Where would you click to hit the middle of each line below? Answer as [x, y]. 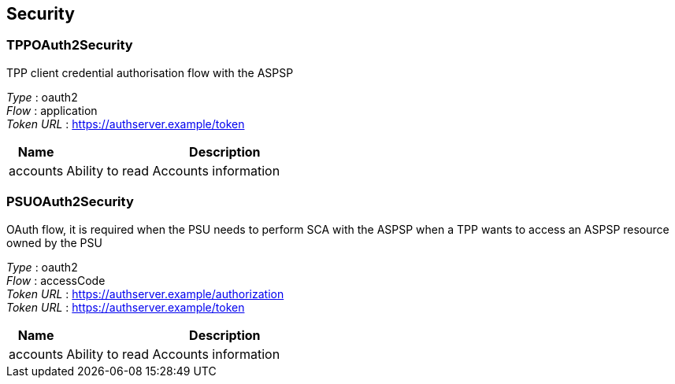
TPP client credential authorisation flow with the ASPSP [150, 72]
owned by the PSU [54, 242]
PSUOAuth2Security [70, 202]
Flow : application [52, 110]
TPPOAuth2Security [70, 45]
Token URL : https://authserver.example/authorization [145, 294]
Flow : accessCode [56, 280]
